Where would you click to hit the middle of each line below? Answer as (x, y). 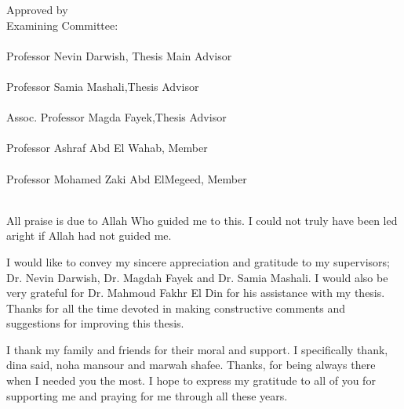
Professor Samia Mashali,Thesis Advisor (103, 86)
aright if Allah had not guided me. (89, 235)
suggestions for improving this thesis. (95, 323)
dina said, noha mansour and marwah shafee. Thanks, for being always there (191, 365)
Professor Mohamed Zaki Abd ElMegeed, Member (127, 178)
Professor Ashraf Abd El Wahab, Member (107, 148)
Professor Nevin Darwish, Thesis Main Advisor (119, 55)
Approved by (37, 9)
